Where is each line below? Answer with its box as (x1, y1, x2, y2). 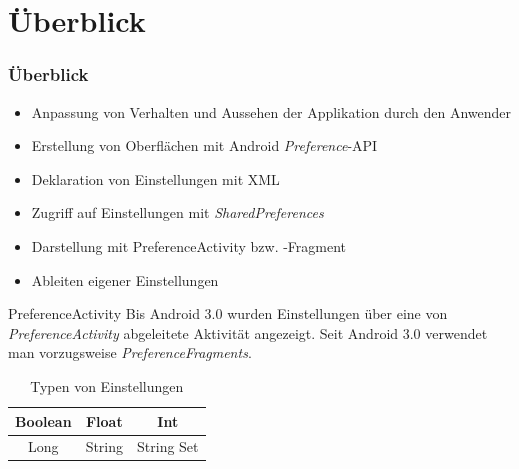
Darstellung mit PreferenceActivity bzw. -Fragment (31, 235, 347, 256)
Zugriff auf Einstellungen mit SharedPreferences (31, 202, 324, 223)
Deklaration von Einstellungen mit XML (31, 168, 280, 189)
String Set (137, 436, 199, 457)
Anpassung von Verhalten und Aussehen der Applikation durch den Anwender (31, 101, 512, 122)
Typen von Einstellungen (30, 375, 184, 396)
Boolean (15, 410, 72, 431)
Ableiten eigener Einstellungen (31, 269, 219, 290)
